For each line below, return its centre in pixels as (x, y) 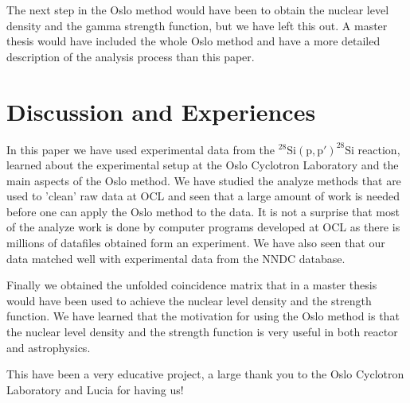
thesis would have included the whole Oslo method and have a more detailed (193, 41)
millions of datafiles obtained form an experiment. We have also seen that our (196, 243)
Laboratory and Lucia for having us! (95, 389)
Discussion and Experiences (161, 111)
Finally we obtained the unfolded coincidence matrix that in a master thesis (192, 285)
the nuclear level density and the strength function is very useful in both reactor (202, 332)
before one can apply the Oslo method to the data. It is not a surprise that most (203, 211)
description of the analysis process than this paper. (131, 56)
